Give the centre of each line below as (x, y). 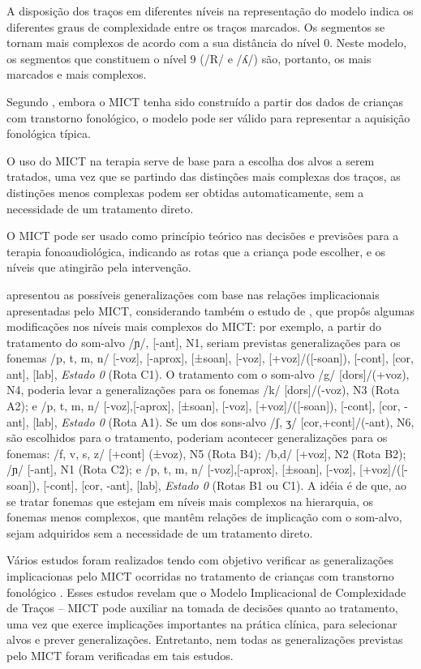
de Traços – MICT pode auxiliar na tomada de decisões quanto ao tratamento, (202, 608)
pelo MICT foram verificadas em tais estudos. (120, 655)
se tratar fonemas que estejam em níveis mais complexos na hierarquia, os (190, 501)
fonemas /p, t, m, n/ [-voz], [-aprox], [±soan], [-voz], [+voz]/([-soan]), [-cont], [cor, (210, 358)
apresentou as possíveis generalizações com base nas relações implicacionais (193, 294)
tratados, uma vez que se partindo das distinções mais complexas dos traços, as (204, 176)
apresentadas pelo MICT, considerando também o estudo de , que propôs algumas (211, 310)
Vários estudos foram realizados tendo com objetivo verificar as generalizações (200, 560)
